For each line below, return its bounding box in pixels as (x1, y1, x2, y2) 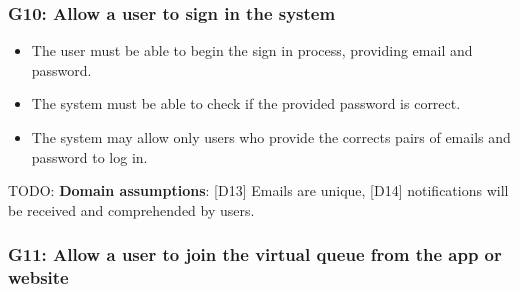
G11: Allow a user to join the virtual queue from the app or (8, 242, 502, 267)
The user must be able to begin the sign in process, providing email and (31, 40, 473, 61)
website (8, 265, 69, 290)
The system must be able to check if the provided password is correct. (31, 93, 461, 114)
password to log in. (31, 146, 148, 167)
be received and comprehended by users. (8, 199, 255, 220)
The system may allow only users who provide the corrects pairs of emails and (31, 127, 511, 147)
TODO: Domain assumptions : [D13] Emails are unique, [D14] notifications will (8, 180, 509, 201)
